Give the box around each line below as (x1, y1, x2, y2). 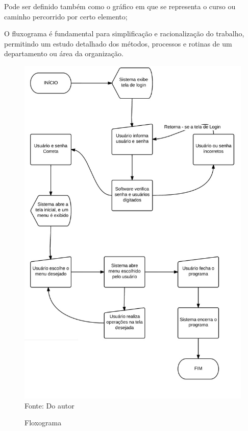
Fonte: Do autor (24, 400, 75, 411)
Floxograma (24, 417, 62, 428)
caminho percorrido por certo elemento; (4, 11, 128, 21)
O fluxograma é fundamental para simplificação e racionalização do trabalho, (4, 28, 244, 39)
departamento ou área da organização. (4, 48, 123, 59)
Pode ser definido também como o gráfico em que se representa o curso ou (4, 1, 236, 11)
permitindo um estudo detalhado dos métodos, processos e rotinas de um (4, 38, 232, 49)
